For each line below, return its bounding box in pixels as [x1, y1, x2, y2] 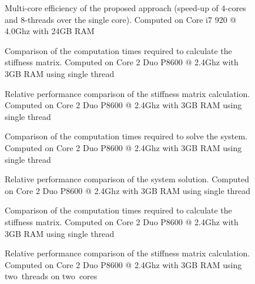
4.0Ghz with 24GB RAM [5, 25, 95, 37]
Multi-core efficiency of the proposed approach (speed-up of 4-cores [5, 2, 246, 14]
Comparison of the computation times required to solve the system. [5, 130, 248, 142]
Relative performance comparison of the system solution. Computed [5, 173, 249, 185]
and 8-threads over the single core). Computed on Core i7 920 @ [5, 13, 237, 25]
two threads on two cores [5, 270, 98, 282]
